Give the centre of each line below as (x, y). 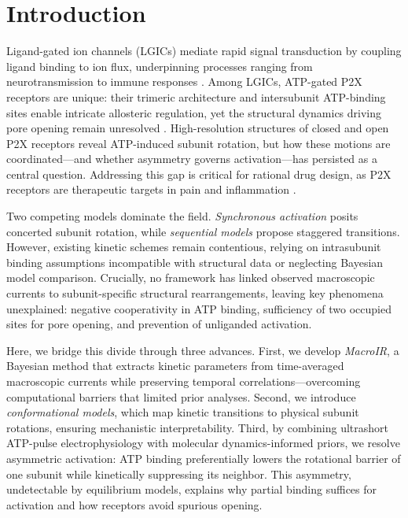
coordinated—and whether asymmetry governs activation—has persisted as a (192, 159)
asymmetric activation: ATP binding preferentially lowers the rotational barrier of (204, 458)
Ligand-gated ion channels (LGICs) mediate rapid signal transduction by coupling (204, 51)
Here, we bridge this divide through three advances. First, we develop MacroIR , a (203, 350)
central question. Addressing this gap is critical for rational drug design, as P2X (199, 174)
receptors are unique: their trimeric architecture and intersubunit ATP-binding (196, 96)
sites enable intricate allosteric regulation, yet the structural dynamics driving (194, 112)
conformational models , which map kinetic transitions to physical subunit (183, 412)
